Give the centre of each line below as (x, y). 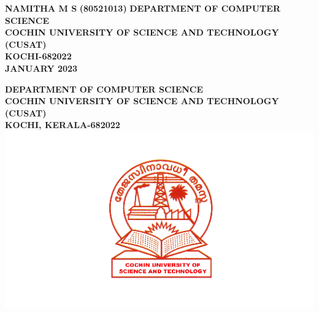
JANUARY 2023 (41, 68)
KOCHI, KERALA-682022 (63, 125)
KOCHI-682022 (38, 56)
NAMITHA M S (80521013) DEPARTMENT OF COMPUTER (143, 8)
